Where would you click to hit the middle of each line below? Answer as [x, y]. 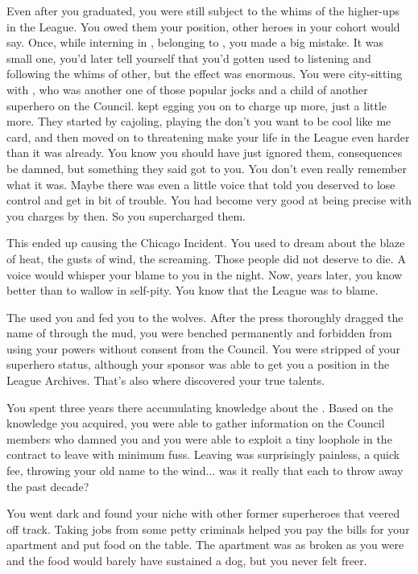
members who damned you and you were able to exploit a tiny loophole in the [199, 438]
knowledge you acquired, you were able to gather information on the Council [196, 423]
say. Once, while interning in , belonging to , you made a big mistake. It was [195, 42]
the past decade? [48, 486]
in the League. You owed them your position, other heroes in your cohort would [203, 26]
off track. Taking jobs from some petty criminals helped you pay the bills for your [208, 529]
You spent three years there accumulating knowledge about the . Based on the [200, 407]
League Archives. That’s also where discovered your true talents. [166, 380]
